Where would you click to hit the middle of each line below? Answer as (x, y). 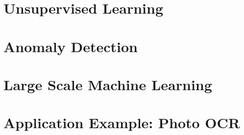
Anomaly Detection (71, 46)
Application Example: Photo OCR (122, 123)
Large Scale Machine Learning (108, 84)
